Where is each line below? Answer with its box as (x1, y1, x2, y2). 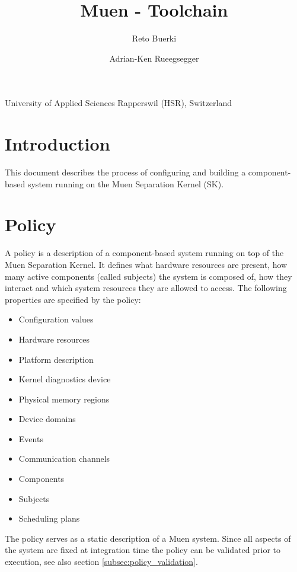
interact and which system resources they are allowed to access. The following (5, 282, 287, 294)
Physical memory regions (18, 392, 110, 405)
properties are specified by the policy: (5, 293, 141, 305)
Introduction (5, 132, 110, 156)
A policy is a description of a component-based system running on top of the (5, 247, 284, 259)
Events (18, 432, 43, 445)
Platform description (18, 353, 94, 365)
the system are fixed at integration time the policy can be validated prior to (5, 544, 281, 556)
